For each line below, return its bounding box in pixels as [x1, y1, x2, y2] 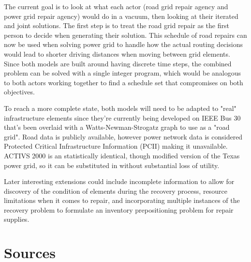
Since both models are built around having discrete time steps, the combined [4, 58, 232, 68]
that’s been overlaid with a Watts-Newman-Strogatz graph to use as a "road [4, 122, 230, 132]
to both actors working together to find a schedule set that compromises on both [4, 77, 243, 87]
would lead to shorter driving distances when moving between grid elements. [4, 48, 230, 59]
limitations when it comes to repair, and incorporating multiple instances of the [4, 195, 240, 205]
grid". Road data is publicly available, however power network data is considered [4, 131, 243, 141]
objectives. [4, 87, 35, 97]
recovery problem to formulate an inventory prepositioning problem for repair [4, 204, 234, 215]
